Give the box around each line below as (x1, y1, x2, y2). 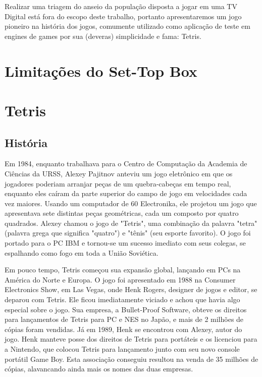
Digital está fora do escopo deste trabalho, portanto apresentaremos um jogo (5, 11, 242, 21)
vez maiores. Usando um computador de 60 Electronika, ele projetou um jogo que (5, 198, 257, 208)
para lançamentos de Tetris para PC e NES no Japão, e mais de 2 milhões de (5, 314, 244, 324)
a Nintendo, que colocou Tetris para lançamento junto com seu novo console (5, 344, 240, 354)
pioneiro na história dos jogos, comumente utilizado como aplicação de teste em (5, 21, 250, 31)
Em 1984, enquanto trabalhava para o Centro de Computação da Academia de (5, 158, 247, 169)
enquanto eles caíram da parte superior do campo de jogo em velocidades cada (5, 188, 247, 199)
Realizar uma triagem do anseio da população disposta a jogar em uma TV (5, 1, 237, 11)
